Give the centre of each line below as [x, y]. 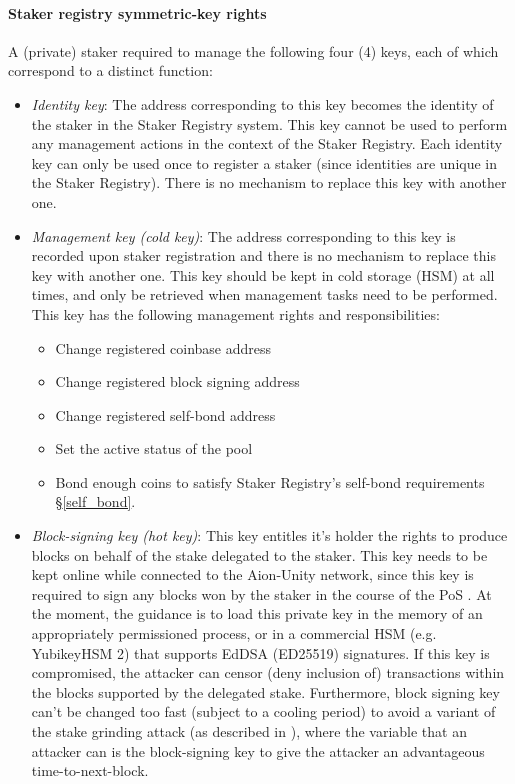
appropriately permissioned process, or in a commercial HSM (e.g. [234, 633]
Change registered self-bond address [165, 414]
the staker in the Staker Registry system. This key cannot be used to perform [269, 123]
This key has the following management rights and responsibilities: [235, 313]
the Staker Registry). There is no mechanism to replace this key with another [269, 182]
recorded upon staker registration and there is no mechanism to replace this [263, 255]
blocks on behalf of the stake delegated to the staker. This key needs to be [259, 554]
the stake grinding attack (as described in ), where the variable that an [249, 731]
